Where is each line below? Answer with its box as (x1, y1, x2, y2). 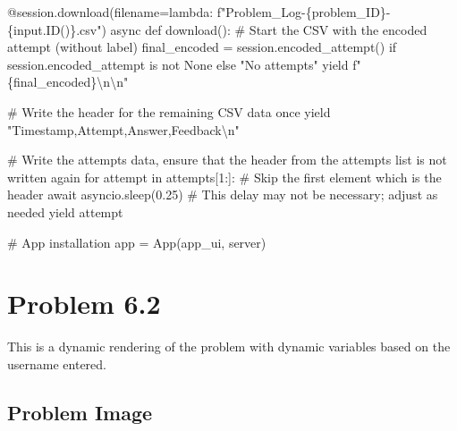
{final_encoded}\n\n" (7, 72, 129, 91)
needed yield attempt (7, 202, 123, 221)
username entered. (7, 354, 106, 373)
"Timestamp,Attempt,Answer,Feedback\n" (7, 120, 240, 139)
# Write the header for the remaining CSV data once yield (7, 102, 331, 121)
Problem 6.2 (7, 285, 161, 322)
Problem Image (7, 398, 153, 426)
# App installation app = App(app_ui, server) (7, 232, 267, 251)
